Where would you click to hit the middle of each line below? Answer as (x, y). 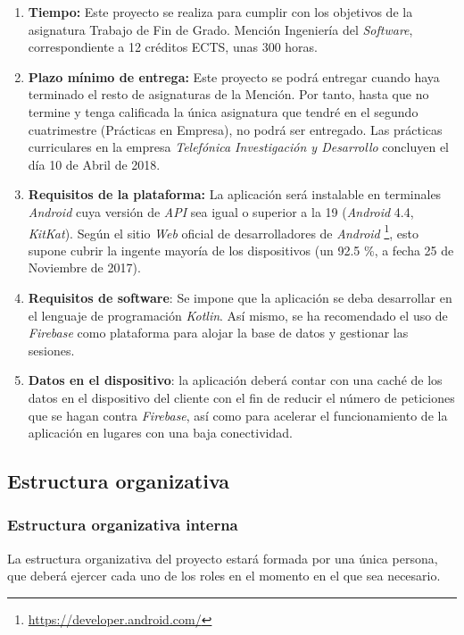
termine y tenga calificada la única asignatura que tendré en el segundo (223, 111)
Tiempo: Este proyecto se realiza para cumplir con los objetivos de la (220, 12)
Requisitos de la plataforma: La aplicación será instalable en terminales (235, 194)
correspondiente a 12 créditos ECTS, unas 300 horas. (173, 47)
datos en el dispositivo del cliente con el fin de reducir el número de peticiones (241, 397)
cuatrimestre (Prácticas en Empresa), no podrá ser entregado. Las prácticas (235, 129)
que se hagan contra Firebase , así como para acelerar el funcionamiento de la (238, 415)
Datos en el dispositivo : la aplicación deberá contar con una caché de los (235, 380)
